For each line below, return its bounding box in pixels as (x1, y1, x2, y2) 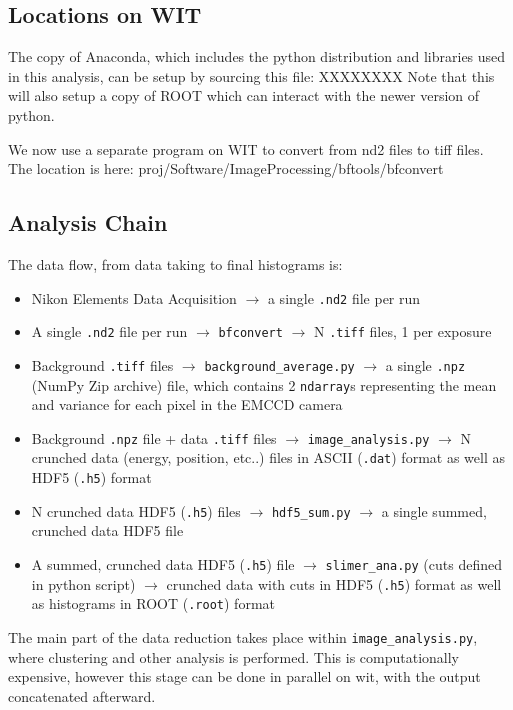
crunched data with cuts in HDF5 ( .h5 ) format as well (166, 573, 502, 594)
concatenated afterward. (8, 685, 156, 706)
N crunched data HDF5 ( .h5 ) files (31, 500, 241, 521)
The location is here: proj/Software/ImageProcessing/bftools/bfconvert (8, 158, 444, 179)
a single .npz (385, 354, 466, 375)
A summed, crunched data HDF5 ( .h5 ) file (31, 554, 295, 574)
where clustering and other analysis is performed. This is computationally (8, 646, 460, 667)
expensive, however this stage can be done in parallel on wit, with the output (8, 666, 481, 687)
